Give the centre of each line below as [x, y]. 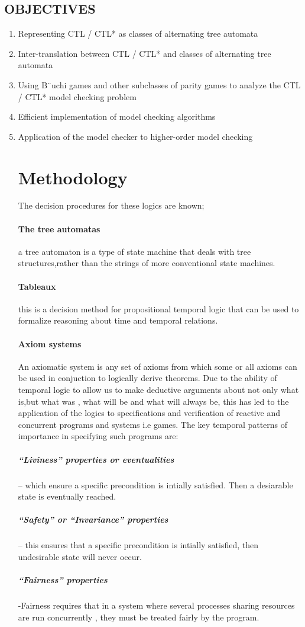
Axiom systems [50, 343]
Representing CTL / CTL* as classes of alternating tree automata [138, 33]
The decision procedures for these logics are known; [111, 205]
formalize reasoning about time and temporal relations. [118, 320]
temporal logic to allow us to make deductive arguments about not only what [158, 390]
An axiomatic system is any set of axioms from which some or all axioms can [158, 366]
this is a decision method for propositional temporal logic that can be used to [158, 308]
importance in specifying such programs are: [98, 436]
